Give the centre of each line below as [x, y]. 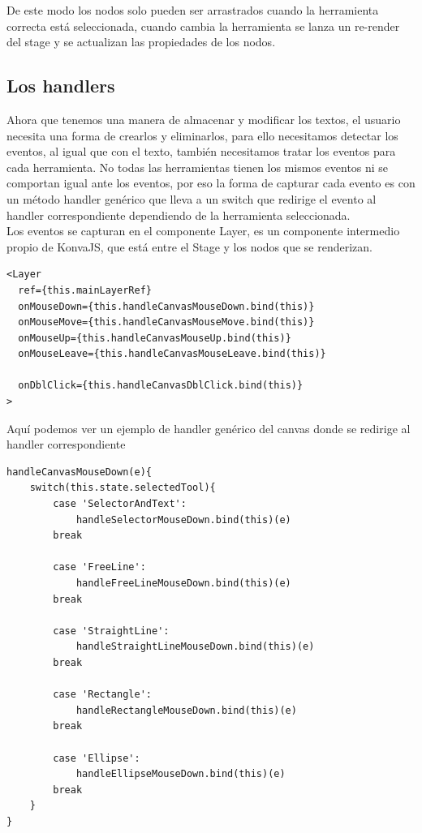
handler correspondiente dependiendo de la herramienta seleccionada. [179, 215]
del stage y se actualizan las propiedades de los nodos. [141, 42]
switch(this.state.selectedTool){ [123, 488]
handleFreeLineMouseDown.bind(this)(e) [183, 584]
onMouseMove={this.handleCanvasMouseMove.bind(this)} [166, 322]
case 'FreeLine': [99, 567]
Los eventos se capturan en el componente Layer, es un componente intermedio [203, 231]
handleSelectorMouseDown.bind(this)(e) [183, 520]
